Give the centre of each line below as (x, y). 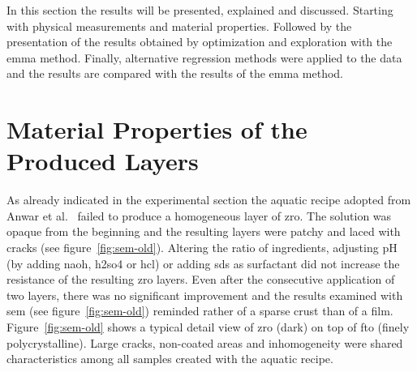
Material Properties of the (157, 129)
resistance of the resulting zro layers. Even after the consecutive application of (201, 279)
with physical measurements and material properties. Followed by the (179, 26)
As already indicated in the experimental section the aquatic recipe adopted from (209, 200)
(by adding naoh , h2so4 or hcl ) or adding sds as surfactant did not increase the (203, 263)
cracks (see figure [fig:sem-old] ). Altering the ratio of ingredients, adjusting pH (202, 248)
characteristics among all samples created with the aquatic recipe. (170, 359)
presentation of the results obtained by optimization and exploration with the (200, 42)
